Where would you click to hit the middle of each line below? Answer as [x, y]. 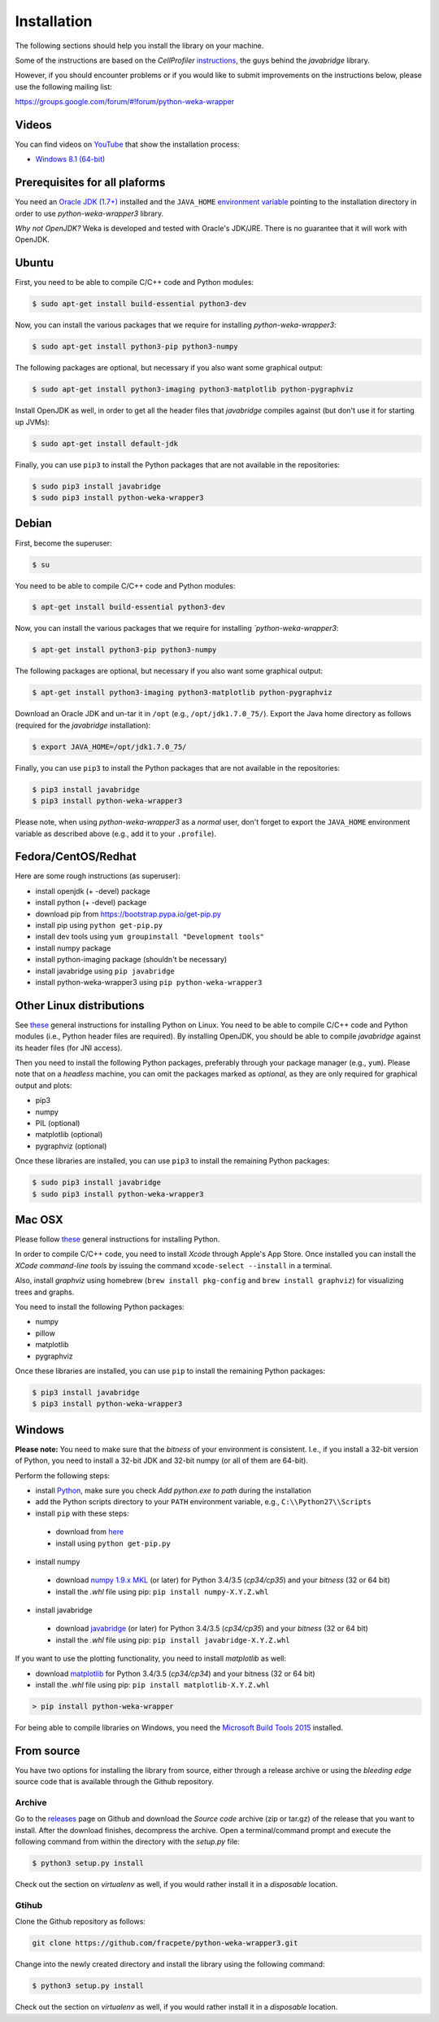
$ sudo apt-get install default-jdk [105, 443]
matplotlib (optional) [69, 1135]
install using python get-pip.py [113, 1543]
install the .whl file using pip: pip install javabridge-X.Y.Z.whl [173, 1639]
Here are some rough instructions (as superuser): [98, 876]
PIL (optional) [58, 1123]
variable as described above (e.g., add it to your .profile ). [116, 834]
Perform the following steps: [63, 1475]
